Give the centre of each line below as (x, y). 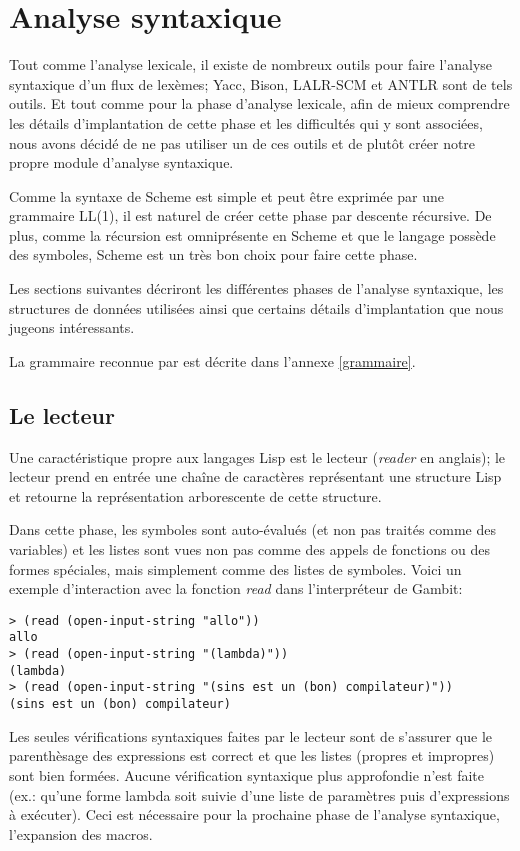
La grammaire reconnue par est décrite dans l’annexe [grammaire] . (212, 360)
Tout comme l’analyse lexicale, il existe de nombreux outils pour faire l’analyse (251, 64)
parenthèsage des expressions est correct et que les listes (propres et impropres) (252, 755)
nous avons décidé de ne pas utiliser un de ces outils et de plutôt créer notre (242, 142)
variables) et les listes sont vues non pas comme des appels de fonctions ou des (250, 549)
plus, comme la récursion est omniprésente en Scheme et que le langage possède (252, 234)
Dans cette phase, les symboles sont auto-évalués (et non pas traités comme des (253, 529)
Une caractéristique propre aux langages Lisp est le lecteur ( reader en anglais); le (257, 456)
